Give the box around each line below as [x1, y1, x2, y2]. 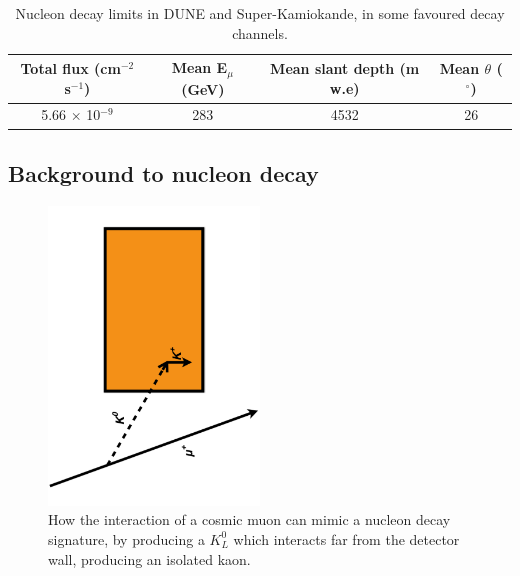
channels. [232, 22, 288, 43]
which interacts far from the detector [233, 528, 460, 549]
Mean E [171, 57, 228, 78]
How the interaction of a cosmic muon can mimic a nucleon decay [48, 509, 451, 530]
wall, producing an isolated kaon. [48, 548, 251, 569]
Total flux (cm [20, 58, 121, 79]
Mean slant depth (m [270, 58, 420, 79]
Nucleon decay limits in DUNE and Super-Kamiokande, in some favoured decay [15, 3, 505, 23]
